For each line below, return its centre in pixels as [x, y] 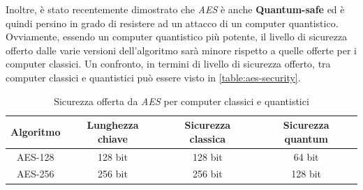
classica [208, 138]
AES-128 [36, 156]
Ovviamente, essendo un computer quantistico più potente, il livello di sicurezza [177, 37]
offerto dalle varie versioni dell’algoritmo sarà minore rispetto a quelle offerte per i [181, 50]
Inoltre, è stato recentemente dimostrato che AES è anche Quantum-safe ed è [175, 9]
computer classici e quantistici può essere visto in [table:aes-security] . [153, 77]
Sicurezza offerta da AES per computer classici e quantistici [181, 101]
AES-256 [36, 174]
